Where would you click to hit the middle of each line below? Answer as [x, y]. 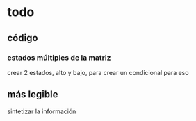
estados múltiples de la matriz [59, 58]
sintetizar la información [42, 111]
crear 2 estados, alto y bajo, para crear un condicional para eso [98, 72]
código [23, 38]
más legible [33, 95]
